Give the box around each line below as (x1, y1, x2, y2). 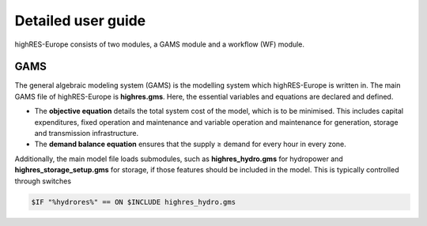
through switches (14, 176, 71, 186)
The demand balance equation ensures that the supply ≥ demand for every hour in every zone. (34, 139, 347, 149)
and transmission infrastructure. (34, 129, 139, 138)
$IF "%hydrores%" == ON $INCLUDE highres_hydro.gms (31, 198, 236, 206)
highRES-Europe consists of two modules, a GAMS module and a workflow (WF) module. (14, 40, 304, 49)
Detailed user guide (14, 12, 146, 29)
